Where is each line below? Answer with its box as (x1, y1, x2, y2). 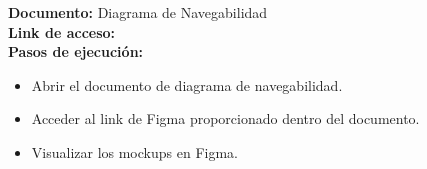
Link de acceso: (8, 21, 116, 42)
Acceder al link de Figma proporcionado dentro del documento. (31, 108, 420, 129)
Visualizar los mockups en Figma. (31, 141, 238, 162)
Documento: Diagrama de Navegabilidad (8, 2, 268, 22)
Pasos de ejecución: (8, 41, 144, 62)
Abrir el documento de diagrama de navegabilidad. (31, 74, 343, 95)
